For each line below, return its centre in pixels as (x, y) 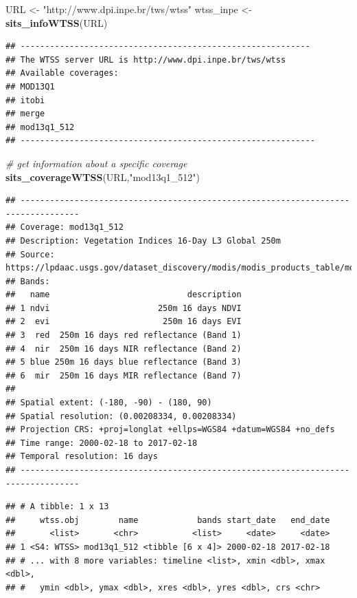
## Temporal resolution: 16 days (82, 457)
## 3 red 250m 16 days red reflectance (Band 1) (124, 335)
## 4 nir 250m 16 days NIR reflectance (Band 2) (124, 349)
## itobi (25, 100)
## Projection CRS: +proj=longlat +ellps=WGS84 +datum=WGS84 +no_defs (170, 430)
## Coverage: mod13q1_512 (65, 227)
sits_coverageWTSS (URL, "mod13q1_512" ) (103, 177)
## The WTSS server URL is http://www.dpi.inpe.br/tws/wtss (146, 60)
